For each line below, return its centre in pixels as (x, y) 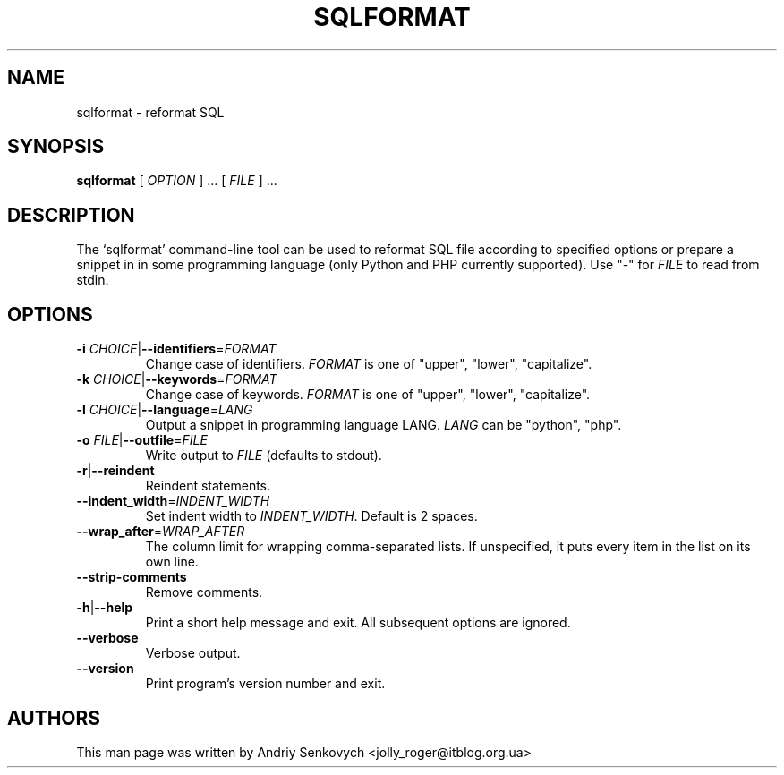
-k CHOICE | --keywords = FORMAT (177, 379)
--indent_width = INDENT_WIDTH (173, 501)
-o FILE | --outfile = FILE (142, 440)
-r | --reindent (115, 471)
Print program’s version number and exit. (265, 684)
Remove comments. (204, 592)
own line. (172, 562)
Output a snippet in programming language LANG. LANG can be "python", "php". (383, 425)
